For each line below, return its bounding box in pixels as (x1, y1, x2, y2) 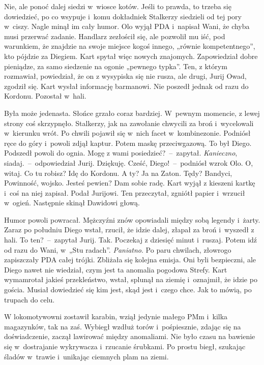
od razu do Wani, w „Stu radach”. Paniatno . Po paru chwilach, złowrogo (4, 244, 231, 255)
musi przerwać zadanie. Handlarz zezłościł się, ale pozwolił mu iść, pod (4, 31, 225, 41)
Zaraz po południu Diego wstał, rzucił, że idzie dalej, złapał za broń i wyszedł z (4, 224, 254, 235)
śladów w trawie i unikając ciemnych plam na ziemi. (4, 351, 169, 361)
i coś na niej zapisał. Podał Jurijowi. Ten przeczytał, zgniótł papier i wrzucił (4, 187, 245, 198)
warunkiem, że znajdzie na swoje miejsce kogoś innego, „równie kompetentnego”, (4, 41, 255, 51)
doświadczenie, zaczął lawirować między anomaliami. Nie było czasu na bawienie (4, 331, 255, 342)
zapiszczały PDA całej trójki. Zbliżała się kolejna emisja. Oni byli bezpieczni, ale (4, 254, 256, 265)
